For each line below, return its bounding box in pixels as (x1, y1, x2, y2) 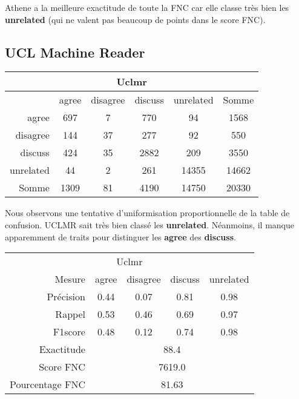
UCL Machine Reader (5, 42, 145, 61)
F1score (53, 325, 85, 339)
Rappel (55, 307, 85, 322)
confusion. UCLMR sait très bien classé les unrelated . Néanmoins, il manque (5, 218, 294, 231)
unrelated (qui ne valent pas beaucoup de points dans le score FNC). (5, 13, 266, 25)
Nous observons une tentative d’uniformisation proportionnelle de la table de (5, 206, 290, 219)
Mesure (54, 272, 85, 286)
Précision (47, 289, 85, 304)
